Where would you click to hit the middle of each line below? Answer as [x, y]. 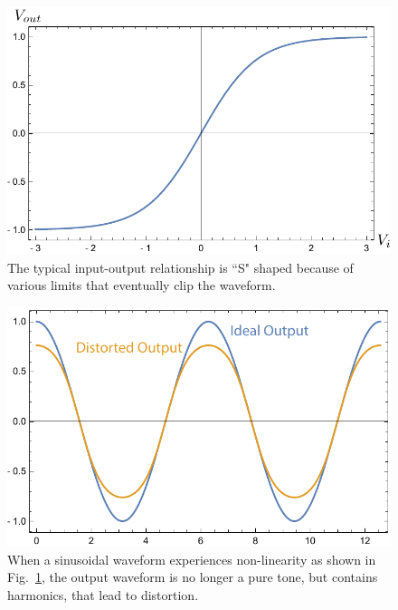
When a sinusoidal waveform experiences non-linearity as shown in [192, 559]
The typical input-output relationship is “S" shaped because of [180, 267]
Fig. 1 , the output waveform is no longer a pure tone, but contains [193, 577]
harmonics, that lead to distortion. [103, 594]
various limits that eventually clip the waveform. [142, 285]
